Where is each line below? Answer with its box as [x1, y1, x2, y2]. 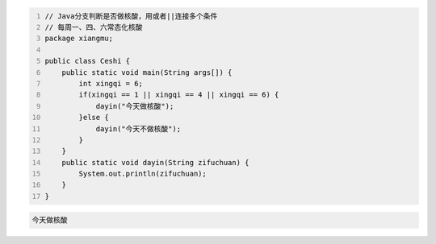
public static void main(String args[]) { [61, 68, 233, 77]
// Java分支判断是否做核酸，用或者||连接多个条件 [44, 11, 218, 20]
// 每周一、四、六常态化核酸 [44, 23, 143, 31]
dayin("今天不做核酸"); [95, 124, 182, 133]
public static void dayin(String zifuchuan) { [61, 158, 249, 167]
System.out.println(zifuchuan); [78, 169, 208, 179]
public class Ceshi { [44, 56, 131, 66]
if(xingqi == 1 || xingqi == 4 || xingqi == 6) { [78, 90, 279, 100]
